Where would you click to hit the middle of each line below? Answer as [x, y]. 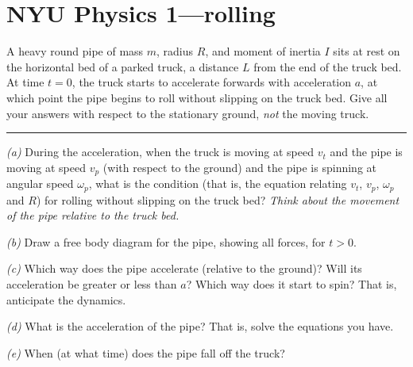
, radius [175, 51]
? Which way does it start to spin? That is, [291, 283]
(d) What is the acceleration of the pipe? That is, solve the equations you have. [200, 326]
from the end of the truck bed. [328, 66]
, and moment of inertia [263, 51]
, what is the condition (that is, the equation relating [218, 183]
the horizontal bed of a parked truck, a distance [123, 66]
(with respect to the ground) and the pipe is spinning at [239, 167]
